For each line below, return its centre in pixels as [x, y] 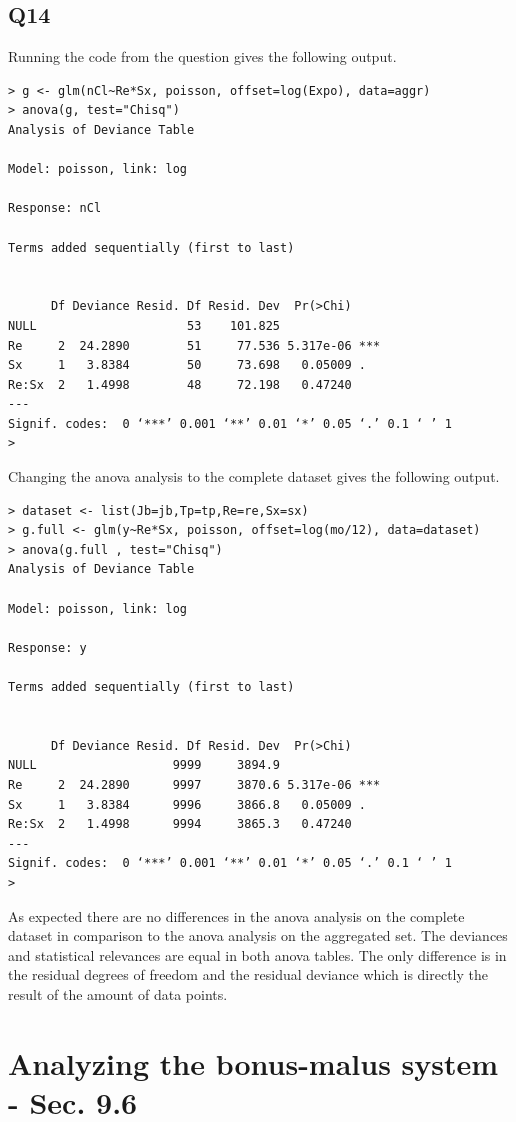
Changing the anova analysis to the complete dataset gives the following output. [254, 476]
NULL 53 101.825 [144, 325]
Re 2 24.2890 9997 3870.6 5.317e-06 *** [194, 784]
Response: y [47, 647]
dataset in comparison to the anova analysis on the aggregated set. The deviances [258, 935]
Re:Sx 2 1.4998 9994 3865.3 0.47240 [180, 824]
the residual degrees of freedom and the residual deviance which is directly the [248, 974]
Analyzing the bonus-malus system [253, 1062]
